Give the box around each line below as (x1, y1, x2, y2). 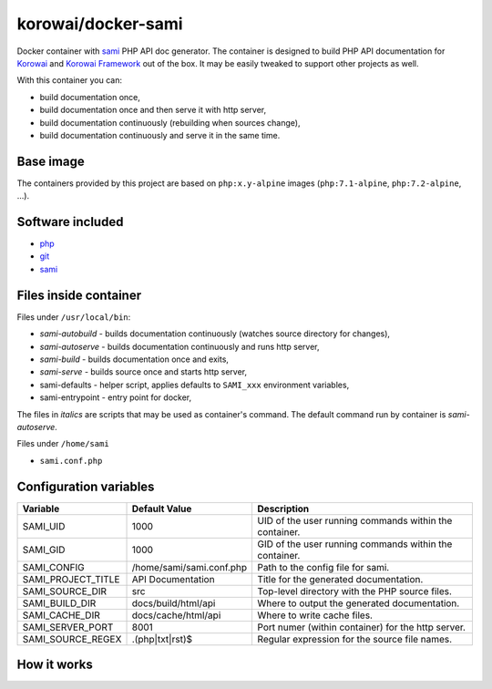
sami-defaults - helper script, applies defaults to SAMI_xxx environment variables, (39, 379, 350, 390)
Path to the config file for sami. (257, 560, 390, 573)
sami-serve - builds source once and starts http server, (39, 366, 248, 377)
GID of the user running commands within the (257, 538, 453, 550)
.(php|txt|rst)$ (131, 632, 193, 645)
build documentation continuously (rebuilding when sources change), (39, 117, 301, 128)
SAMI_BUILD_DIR (22, 597, 97, 610)
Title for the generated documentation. (257, 572, 424, 585)
